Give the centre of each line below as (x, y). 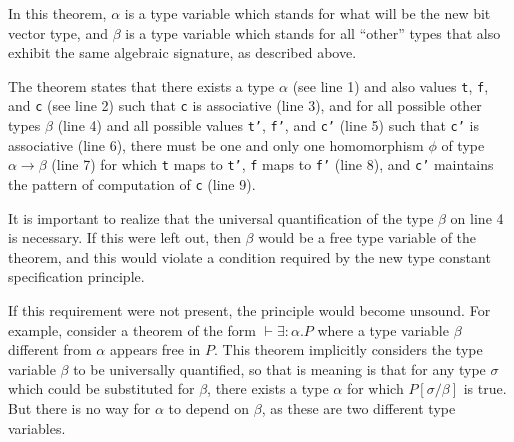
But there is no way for (79, 408)
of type (463, 144)
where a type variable (383, 329)
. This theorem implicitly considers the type (348, 349)
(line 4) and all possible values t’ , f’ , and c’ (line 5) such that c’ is (268, 125)
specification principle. (76, 276)
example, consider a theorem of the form (132, 329)
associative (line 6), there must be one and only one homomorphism (216, 144)
